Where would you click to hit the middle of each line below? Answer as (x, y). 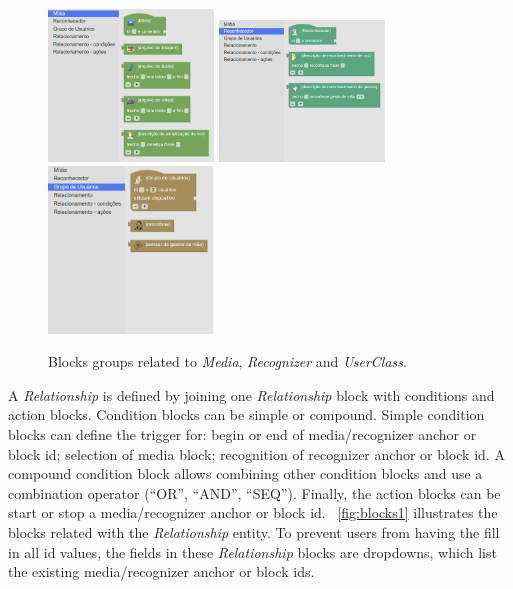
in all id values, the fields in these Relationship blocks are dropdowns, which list (252, 551)
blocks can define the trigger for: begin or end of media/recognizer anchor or (242, 434)
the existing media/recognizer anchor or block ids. (161, 571)
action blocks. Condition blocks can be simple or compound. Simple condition (246, 414)
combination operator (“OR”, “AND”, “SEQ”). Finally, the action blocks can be (254, 492)
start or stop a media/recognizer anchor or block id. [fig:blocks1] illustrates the (253, 512)
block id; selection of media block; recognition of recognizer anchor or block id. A (256, 453)
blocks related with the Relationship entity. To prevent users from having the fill (254, 532)
